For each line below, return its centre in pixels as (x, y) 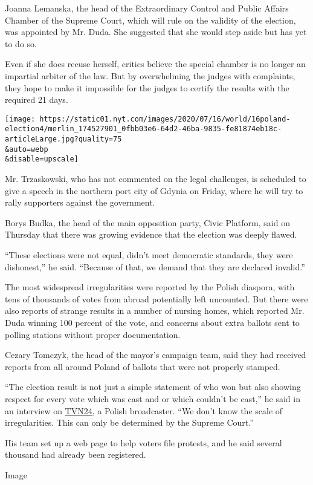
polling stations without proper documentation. (93, 334)
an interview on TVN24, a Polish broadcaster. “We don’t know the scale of (144, 410)
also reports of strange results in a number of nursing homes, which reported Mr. (155, 311)
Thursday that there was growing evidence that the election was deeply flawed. (151, 234)
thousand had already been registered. (76, 454)
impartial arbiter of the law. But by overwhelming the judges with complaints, (150, 75)
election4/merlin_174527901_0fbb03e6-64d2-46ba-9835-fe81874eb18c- (144, 129)
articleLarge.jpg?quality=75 (63, 139)
